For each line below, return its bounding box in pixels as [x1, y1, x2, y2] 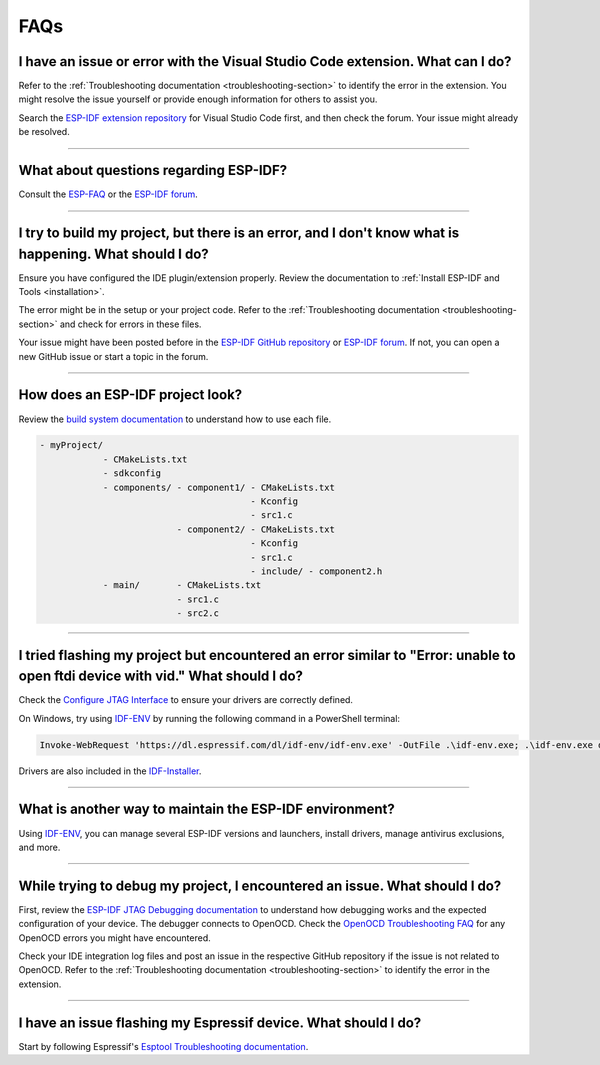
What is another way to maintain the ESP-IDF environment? [18, 801, 395, 818]
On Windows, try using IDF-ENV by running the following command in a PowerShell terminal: [18, 712, 400, 724]
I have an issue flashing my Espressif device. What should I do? [18, 1014, 422, 1031]
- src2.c [176, 608, 220, 619]
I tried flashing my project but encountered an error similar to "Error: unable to [18, 646, 516, 664]
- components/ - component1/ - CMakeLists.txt [102, 481, 335, 493]
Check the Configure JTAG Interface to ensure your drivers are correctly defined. [18, 694, 354, 706]
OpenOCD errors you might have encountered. [18, 931, 212, 944]
